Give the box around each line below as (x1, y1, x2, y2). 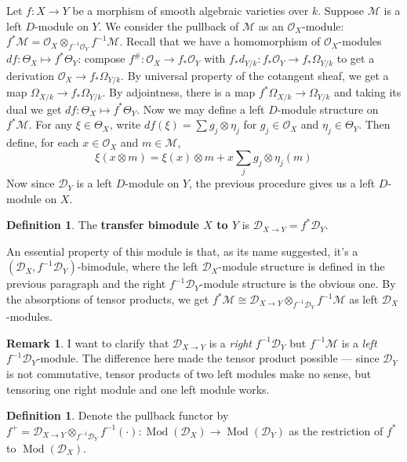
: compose (78, 50, 125, 67)
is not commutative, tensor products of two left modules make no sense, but (6, 366, 372, 382)
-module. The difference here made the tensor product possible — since (36, 350, 380, 366)
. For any (28, 116, 73, 133)
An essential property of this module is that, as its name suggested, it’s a (6, 242, 358, 259)
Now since (6, 175, 55, 191)
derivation (6, 67, 55, 83)
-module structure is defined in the (218, 258, 385, 275)
